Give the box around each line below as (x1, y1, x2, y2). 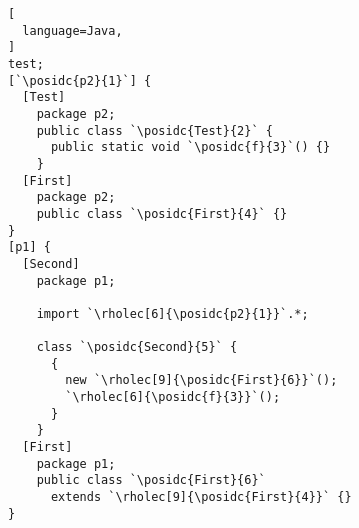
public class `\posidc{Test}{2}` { (36, 123, 273, 138)
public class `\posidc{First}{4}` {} (36, 206, 288, 221)
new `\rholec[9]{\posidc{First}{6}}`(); (65, 373, 338, 388)
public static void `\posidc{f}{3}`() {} (50, 140, 331, 155)
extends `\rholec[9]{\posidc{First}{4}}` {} (50, 490, 352, 505)
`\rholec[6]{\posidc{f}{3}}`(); (65, 390, 281, 405)
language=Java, (22, 23, 123, 38)
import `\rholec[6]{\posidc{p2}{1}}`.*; (36, 306, 309, 321)
